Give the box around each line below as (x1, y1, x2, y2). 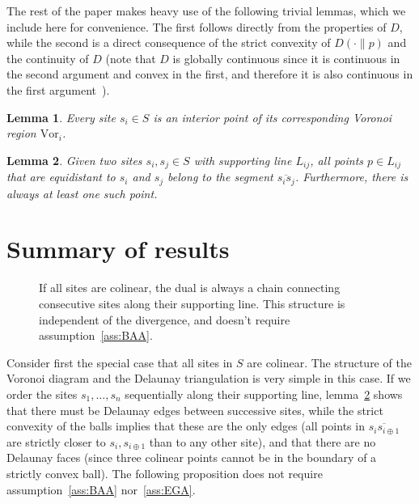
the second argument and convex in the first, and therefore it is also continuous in (6, 66, 413, 83)
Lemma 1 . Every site (6, 108, 116, 125)
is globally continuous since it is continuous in (172, 49, 400, 66)
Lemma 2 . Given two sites (6, 151, 142, 168)
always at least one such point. (6, 184, 158, 201)
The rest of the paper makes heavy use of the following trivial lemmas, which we (6, 2, 406, 19)
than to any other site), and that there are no (149, 433, 376, 450)
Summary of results (6, 232, 230, 265)
